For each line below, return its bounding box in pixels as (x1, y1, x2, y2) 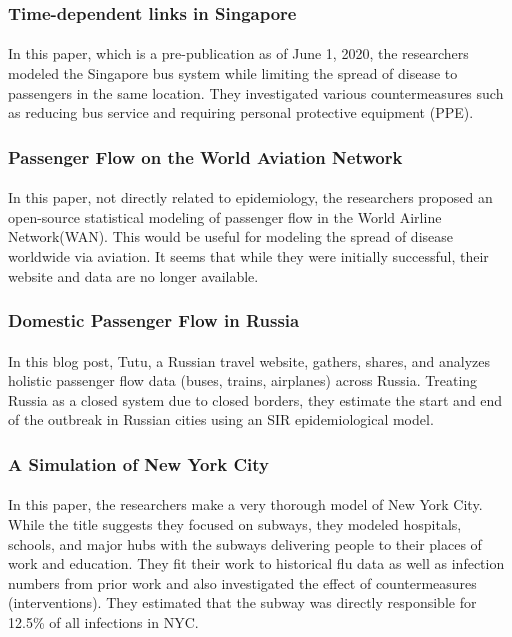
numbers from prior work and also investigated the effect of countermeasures (8, 572, 477, 593)
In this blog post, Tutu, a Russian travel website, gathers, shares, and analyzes (8, 350, 491, 371)
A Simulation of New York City (8, 451, 269, 476)
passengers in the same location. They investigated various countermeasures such (8, 82, 504, 103)
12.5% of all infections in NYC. (8, 612, 199, 633)
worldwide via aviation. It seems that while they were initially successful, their (8, 246, 489, 267)
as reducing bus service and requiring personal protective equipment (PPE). (8, 102, 474, 123)
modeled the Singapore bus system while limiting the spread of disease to (8, 63, 458, 84)
